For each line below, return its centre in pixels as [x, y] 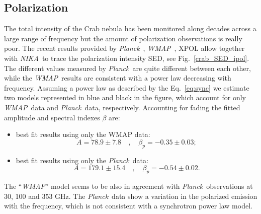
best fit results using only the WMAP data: [83, 134]
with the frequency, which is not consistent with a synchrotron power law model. [128, 206]
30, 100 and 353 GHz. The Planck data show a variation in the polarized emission [131, 196]
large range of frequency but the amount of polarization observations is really [123, 38]
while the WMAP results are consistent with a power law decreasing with [118, 78]
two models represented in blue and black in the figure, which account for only [125, 97]
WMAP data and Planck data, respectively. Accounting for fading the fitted [122, 107]
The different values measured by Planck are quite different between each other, [127, 68]
